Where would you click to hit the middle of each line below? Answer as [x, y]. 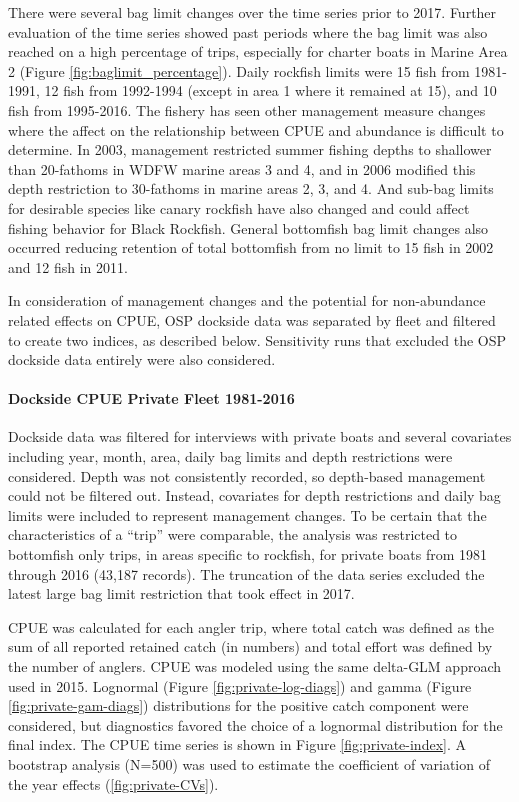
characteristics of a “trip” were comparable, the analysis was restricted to [233, 534]
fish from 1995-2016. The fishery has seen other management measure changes [247, 109]
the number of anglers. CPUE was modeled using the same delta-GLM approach [255, 666]
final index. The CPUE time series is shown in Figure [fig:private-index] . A [237, 744]
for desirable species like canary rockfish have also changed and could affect [239, 207]
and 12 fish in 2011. [68, 266]
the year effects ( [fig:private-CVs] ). [113, 783]
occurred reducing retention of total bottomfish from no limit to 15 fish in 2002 [251, 247]
